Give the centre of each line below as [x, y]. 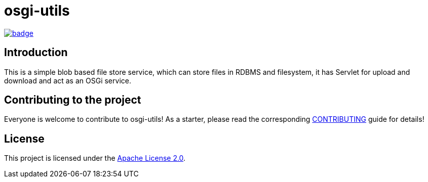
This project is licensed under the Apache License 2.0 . [95, 158]
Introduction [36, 53]
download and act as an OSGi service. [68, 80]
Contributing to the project [73, 100]
